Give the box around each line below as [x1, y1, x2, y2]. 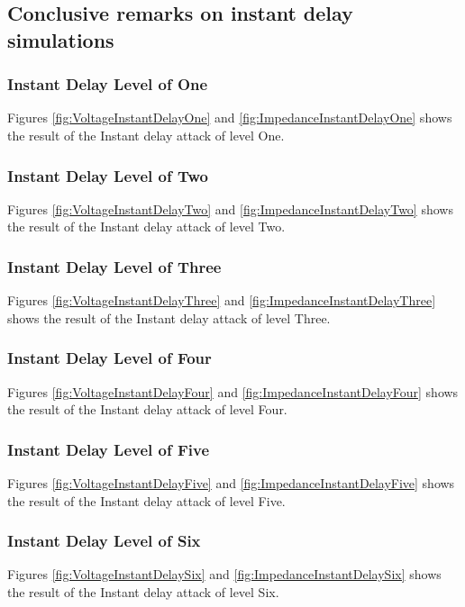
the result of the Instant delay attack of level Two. [7, 217, 286, 236]
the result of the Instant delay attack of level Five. [7, 491, 286, 510]
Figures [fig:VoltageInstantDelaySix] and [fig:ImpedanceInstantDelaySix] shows [7, 565, 442, 584]
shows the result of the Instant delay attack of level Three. [7, 308, 331, 327]
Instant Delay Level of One [7, 73, 208, 95]
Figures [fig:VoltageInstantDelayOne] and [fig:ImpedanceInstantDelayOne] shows [7, 108, 452, 127]
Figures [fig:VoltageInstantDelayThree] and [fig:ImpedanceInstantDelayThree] [7, 291, 436, 310]
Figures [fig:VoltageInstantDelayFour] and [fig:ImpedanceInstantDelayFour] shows [7, 382, 459, 401]
